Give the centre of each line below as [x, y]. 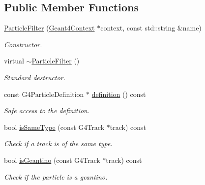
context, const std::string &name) [151, 28]
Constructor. [23, 44]
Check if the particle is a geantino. [56, 176]
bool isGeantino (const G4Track [52, 160]
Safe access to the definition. [47, 110]
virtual [14, 61]
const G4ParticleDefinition [44, 94]
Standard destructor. [35, 77]
